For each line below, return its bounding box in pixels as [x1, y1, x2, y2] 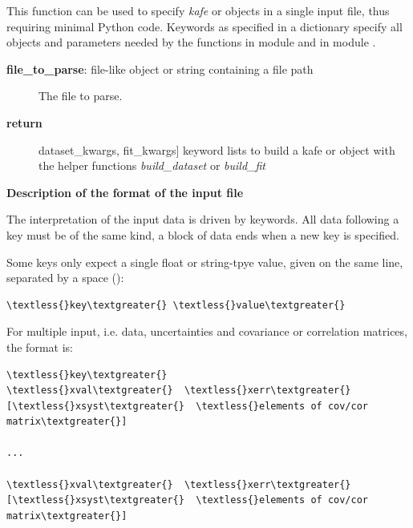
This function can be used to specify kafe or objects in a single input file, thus [6, 2, 390, 18]
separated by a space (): [6, 269, 124, 286]
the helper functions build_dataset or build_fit [38, 157, 265, 174]
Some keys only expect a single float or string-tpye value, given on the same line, [6, 253, 403, 270]
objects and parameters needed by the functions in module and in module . [6, 34, 376, 50]
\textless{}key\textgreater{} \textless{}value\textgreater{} [6, 299, 346, 311]
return [6, 114, 43, 131]
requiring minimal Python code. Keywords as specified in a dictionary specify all [6, 18, 403, 34]
